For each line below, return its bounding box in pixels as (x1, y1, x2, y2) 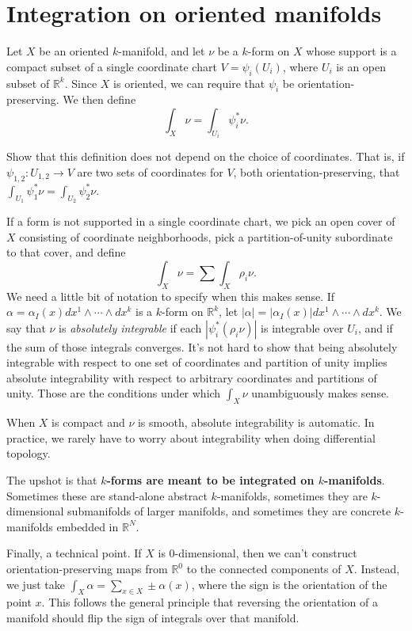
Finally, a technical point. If (6, 545, 142, 561)
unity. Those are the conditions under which (6, 385, 221, 401)
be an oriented (39, 43, 109, 59)
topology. (6, 445, 51, 462)
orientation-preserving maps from (6, 561, 168, 577)
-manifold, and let (118, 43, 205, 59)
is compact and (51, 414, 125, 431)
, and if (357, 319, 393, 336)
